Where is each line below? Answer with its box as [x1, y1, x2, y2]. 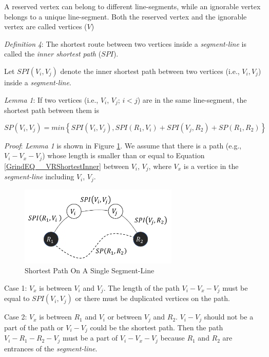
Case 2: [4, 311, 27, 322]
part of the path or [4, 322, 64, 332]
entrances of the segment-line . [4, 343, 98, 353]
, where [148, 160, 171, 171]
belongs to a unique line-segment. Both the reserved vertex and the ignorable [4, 11, 247, 22]
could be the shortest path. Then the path [90, 322, 223, 332]
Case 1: [4, 282, 27, 293]
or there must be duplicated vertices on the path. [75, 293, 230, 304]
